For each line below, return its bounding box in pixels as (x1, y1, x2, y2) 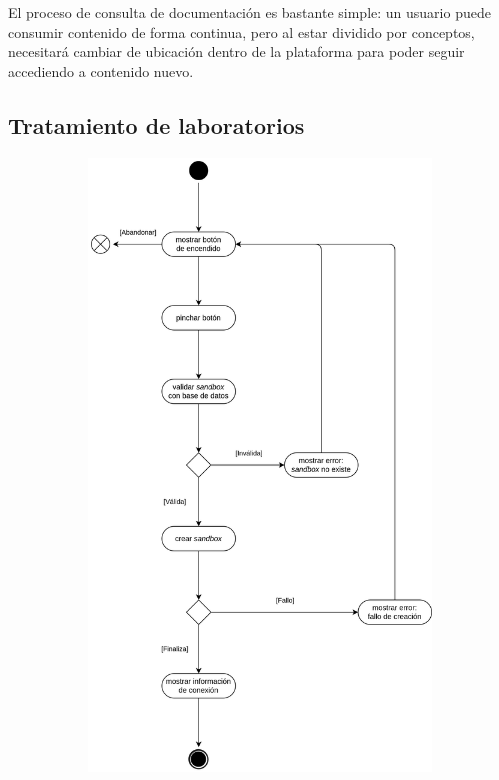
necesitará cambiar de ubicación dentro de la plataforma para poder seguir (8, 41, 465, 62)
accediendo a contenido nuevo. (8, 60, 194, 81)
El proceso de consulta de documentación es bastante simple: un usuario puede (8, 2, 491, 22)
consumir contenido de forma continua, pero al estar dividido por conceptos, (8, 21, 475, 42)
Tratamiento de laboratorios (8, 109, 305, 140)
